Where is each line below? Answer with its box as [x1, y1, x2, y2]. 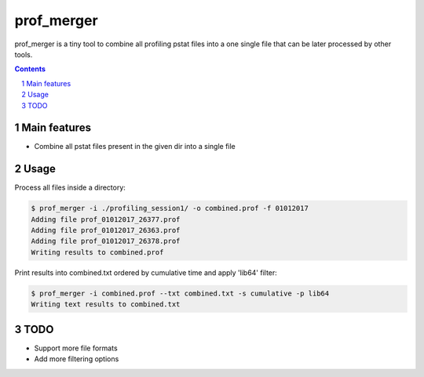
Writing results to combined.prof [31, 248, 164, 256]
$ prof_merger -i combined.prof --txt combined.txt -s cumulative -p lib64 [31, 288, 330, 298]
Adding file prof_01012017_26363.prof [31, 226, 181, 235]
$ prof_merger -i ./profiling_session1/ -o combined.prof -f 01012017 [31, 204, 309, 213]
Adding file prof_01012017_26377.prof [31, 215, 181, 223]
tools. [14, 49, 33, 59]
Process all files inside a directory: [14, 183, 126, 192]
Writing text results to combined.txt [31, 300, 181, 309]
